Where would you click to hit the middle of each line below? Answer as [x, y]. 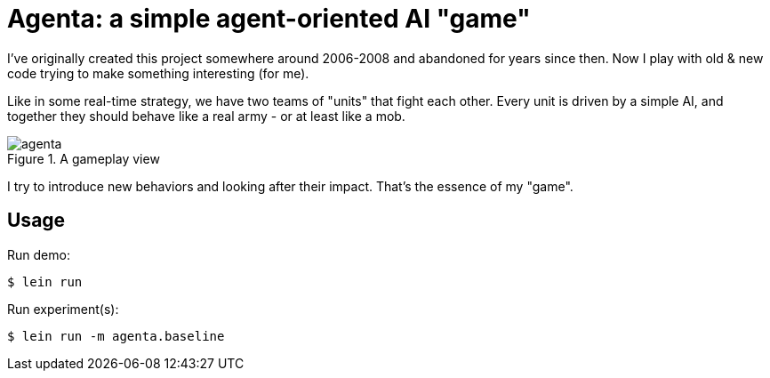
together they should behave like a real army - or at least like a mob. [206, 116]
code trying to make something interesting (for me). [158, 73]
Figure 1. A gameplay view [84, 158]
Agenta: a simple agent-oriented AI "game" [269, 19]
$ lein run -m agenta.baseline [116, 336]
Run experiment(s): [63, 309]
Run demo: [39, 254]
